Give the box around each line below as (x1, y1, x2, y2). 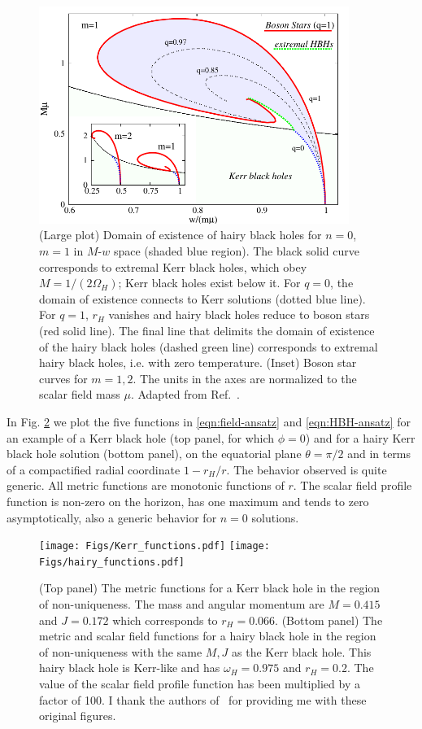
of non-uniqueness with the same (39, 643, 202, 660)
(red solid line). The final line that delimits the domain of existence (39, 322, 375, 339)
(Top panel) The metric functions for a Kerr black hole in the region (39, 579, 381, 596)
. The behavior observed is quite (226, 461, 387, 478)
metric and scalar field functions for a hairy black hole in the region (39, 627, 376, 644)
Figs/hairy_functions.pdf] (39, 556, 185, 568)
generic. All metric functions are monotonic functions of (7, 477, 285, 494)
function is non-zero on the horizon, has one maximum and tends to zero (7, 492, 369, 509)
